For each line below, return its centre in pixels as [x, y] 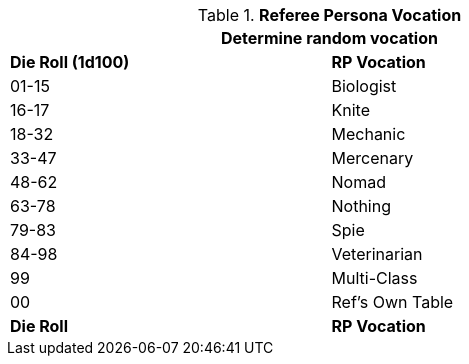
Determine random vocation [329, 38]
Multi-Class [374, 278]
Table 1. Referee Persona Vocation [329, 15]
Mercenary [372, 158]
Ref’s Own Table [392, 302]
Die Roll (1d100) [70, 62]
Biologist [364, 86]
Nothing [361, 206]
